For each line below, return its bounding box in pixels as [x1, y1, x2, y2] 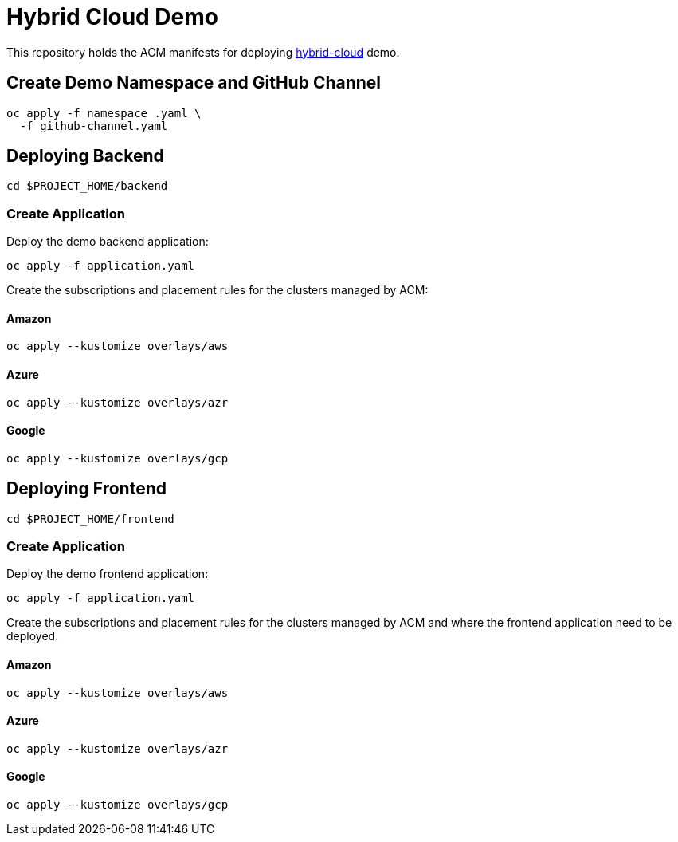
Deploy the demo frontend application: [6, 567, 209, 581]
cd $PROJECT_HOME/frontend [6, 512, 174, 525]
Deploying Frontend [6, 478, 167, 499]
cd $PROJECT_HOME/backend [6, 179, 168, 193]
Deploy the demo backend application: [6, 234, 209, 249]
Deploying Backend [6, 146, 164, 167]
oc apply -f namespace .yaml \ [6, 106, 202, 120]
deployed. [6, 629, 59, 643]
